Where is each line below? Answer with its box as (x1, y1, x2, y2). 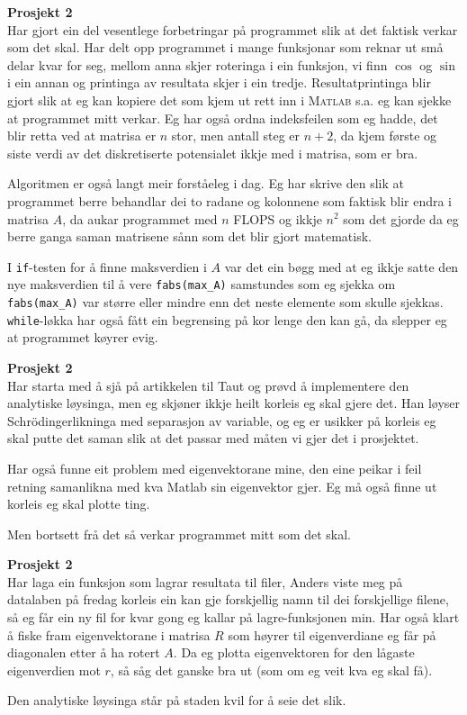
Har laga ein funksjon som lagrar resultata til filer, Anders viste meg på (7, 572, 403, 591)
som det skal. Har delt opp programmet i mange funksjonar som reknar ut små (7, 38, 444, 57)
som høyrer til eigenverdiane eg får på (228, 625, 436, 644)
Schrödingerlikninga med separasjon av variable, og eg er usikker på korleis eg (7, 411, 436, 430)
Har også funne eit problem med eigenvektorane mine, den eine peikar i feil (7, 458, 422, 477)
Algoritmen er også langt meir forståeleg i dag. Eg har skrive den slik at (7, 174, 404, 193)
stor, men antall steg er (171, 126, 301, 145)
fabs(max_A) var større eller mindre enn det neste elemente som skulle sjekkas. (7, 293, 444, 312)
